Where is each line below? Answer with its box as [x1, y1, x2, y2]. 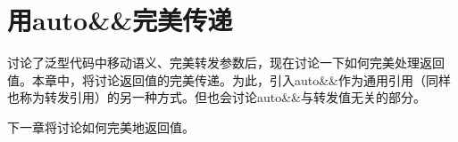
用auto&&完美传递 [7, 2, 233, 38]
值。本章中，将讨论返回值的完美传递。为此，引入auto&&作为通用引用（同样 [7, 70, 452, 89]
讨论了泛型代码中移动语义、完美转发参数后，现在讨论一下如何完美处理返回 [7, 53, 445, 72]
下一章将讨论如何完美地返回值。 [7, 117, 195, 136]
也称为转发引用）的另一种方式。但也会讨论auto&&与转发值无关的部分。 [7, 88, 427, 106]
